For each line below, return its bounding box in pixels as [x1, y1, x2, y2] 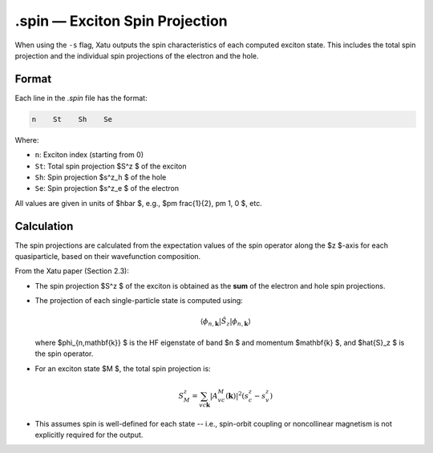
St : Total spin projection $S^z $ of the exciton [34, 161, 187, 171]
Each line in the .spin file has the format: [14, 93, 148, 103]
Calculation [14, 219, 74, 233]
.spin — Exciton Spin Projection [14, 12, 228, 30]
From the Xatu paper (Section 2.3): [14, 266, 130, 276]
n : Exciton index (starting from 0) [34, 150, 144, 160]
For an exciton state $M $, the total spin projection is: [34, 363, 212, 373]
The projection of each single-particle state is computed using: [34, 296, 244, 305]
